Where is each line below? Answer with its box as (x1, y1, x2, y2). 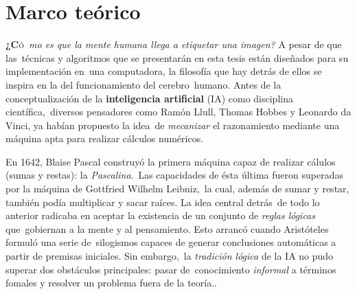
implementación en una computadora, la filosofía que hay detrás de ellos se (5, 64, 322, 78)
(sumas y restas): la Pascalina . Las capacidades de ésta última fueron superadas (5, 168, 343, 182)
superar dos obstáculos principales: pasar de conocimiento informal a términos (5, 262, 336, 276)
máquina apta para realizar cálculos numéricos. (5, 131, 204, 146)
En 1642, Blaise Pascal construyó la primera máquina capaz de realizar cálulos (5, 154, 336, 168)
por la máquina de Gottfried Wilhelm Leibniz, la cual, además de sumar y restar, (5, 181, 349, 196)
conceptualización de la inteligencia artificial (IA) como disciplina (5, 91, 293, 105)
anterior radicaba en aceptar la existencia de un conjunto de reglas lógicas (5, 208, 316, 223)
